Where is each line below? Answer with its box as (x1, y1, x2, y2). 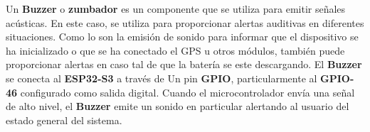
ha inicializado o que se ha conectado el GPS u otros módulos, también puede (6, 43, 345, 57)
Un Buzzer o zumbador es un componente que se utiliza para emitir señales (6, 1, 346, 16)
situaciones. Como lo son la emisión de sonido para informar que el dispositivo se (6, 29, 359, 44)
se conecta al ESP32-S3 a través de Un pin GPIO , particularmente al (6, 70, 317, 85)
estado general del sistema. (6, 112, 122, 127)
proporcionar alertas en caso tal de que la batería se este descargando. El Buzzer (6, 57, 362, 72)
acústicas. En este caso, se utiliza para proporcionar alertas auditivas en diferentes (6, 15, 364, 30)
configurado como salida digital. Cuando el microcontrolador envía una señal (20, 84, 355, 99)
